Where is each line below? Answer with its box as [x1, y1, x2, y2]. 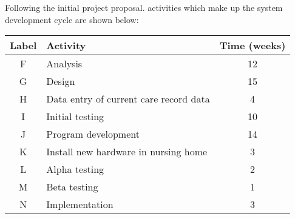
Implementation [46, 197, 114, 212]
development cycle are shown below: [5, 13, 139, 25]
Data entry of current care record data [46, 92, 210, 106]
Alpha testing [46, 162, 104, 177]
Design [46, 74, 75, 89]
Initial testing [46, 109, 104, 124]
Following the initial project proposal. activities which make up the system [5, 1, 283, 13]
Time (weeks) [219, 38, 286, 53]
